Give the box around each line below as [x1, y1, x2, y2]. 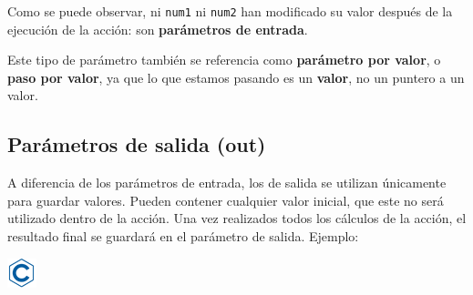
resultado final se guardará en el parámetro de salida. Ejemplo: [7, 227, 359, 246]
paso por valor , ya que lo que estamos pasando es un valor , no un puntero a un [7, 67, 465, 86]
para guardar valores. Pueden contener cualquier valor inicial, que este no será [7, 190, 444, 209]
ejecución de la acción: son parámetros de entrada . [7, 19, 308, 38]
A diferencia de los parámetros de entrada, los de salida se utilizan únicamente [7, 173, 447, 192]
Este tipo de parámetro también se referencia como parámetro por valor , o [7, 50, 441, 69]
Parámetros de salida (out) [7, 130, 266, 158]
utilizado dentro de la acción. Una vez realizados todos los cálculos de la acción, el [7, 209, 467, 228]
